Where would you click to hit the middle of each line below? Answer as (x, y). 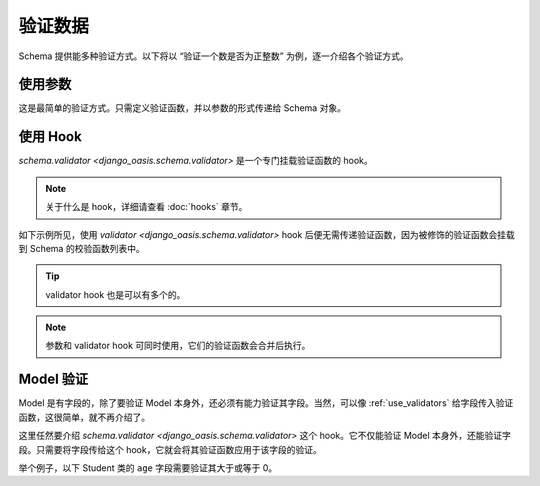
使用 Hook (50, 136)
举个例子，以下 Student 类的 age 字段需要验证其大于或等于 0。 (148, 467)
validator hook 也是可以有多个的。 (115, 294)
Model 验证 (53, 379)
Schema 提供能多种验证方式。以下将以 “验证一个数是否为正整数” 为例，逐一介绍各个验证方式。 (213, 56)
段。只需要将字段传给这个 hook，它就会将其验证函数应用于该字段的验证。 (170, 449)
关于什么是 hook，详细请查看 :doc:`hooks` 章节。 (146, 207)
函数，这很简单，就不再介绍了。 (84, 417)
